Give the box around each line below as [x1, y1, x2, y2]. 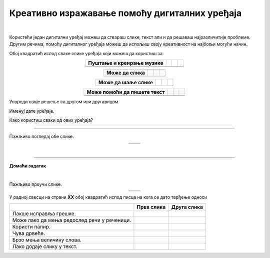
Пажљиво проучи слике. [9, 181, 62, 187]
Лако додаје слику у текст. [12, 243, 77, 250]
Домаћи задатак [9, 163, 46, 169]
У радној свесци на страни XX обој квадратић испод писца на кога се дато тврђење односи [9, 194, 207, 200]
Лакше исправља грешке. [12, 210, 76, 217]
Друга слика [171, 203, 203, 210]
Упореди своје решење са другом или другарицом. [9, 99, 120, 105]
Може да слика [106, 69, 145, 76]
